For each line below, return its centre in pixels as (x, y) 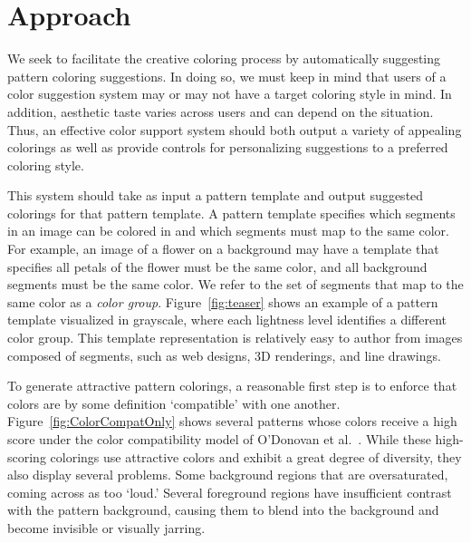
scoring (27, 456)
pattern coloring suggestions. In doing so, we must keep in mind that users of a (227, 76)
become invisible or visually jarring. (106, 527)
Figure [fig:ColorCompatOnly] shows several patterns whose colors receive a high (232, 421)
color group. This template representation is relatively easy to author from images (235, 338)
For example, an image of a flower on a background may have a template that (223, 249)
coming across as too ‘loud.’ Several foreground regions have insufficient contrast (230, 492)
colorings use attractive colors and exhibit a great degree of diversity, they (256, 456)
